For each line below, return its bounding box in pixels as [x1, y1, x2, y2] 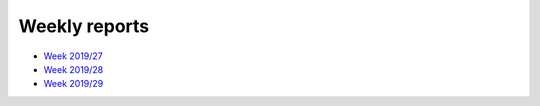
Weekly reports [18, 15, 150, 37]
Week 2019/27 [43, 50, 104, 62]
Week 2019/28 [43, 63, 104, 75]
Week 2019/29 [43, 78, 104, 90]
